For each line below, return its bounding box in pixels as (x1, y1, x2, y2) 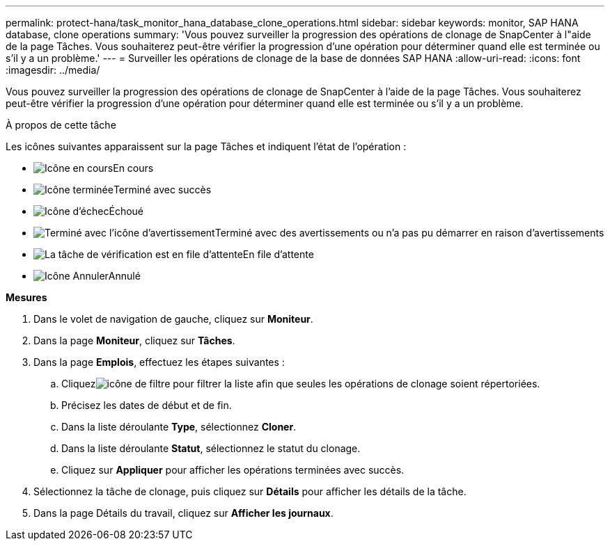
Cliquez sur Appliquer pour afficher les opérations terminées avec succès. (61, 464, 405, 476)
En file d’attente (242, 248, 314, 260)
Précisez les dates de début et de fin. (61, 399, 232, 411)
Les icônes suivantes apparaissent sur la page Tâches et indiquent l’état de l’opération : (6, 140, 407, 152)
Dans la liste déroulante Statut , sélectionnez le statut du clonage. (61, 442, 361, 454)
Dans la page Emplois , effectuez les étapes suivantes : (33, 356, 285, 368)
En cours (113, 162, 154, 174)
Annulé (108, 270, 141, 282)
